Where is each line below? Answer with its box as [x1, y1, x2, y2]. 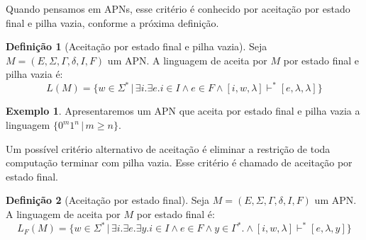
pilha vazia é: [6, 67, 63, 81]
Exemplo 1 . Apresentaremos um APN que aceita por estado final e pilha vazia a [6, 103, 360, 118]
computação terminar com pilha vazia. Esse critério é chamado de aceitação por [6, 155, 353, 170]
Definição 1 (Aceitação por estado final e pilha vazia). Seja [6, 39, 267, 54]
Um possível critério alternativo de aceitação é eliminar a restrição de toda [6, 141, 331, 156]
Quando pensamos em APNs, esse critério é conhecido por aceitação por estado [6, 1, 350, 16]
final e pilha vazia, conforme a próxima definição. [6, 15, 219, 30]
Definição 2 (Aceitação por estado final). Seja [6, 193, 210, 207]
